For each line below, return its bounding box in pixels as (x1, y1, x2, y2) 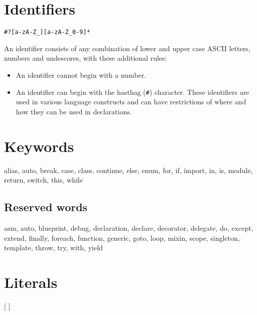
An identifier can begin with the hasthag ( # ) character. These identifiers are (16, 86, 249, 97)
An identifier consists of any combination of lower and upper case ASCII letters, (4, 43, 250, 53)
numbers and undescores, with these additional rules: (4, 53, 167, 63)
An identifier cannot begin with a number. (16, 69, 146, 80)
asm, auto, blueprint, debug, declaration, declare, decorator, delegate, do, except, (4, 222, 253, 233)
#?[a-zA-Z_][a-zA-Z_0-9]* (4, 29, 90, 36)
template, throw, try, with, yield (4, 242, 103, 253)
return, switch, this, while (4, 175, 83, 185)
